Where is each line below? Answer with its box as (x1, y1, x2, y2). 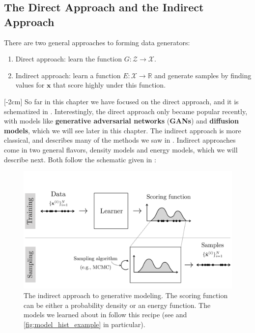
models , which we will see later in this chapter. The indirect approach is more (4, 125, 241, 135)
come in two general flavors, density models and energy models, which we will (4, 144, 238, 154)
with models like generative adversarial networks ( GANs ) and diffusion (4, 116, 239, 126)
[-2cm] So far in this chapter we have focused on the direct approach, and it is (4, 96, 239, 106)
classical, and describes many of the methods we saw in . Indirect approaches (4, 135, 236, 145)
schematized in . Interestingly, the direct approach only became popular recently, (4, 106, 248, 116)
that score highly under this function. (53, 80, 166, 90)
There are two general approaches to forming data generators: (4, 37, 190, 47)
